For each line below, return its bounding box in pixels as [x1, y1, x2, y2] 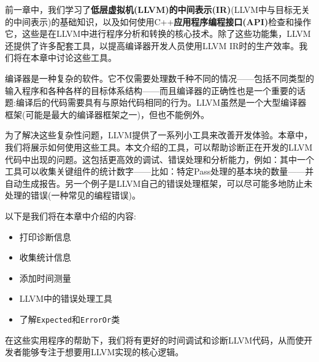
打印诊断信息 [19, 230, 71, 243]
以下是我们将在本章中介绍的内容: [5, 209, 136, 222]
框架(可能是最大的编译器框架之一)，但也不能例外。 [5, 108, 209, 120]
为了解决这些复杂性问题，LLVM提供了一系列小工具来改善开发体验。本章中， [5, 128, 313, 141]
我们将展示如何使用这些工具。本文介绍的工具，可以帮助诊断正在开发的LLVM [5, 140, 313, 153]
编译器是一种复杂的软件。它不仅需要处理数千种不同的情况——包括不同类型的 [5, 71, 314, 84]
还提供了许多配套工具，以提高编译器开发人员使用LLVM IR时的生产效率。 [5, 39, 299, 52]
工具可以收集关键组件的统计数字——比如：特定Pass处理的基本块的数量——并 [5, 165, 314, 178]
